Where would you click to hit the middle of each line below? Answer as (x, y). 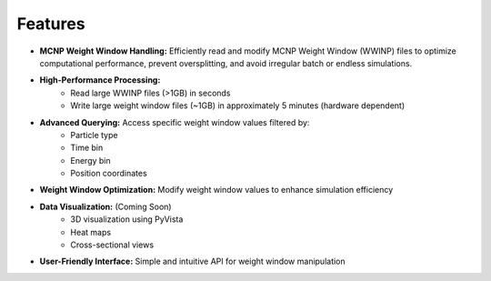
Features (51, 24)
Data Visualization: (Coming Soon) (105, 206)
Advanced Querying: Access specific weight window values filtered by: (175, 122)
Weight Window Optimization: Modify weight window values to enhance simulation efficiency (216, 190)
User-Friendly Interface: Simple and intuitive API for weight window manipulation (192, 261)
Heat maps (91, 232)
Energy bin (90, 160)
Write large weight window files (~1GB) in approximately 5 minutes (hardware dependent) (238, 105)
